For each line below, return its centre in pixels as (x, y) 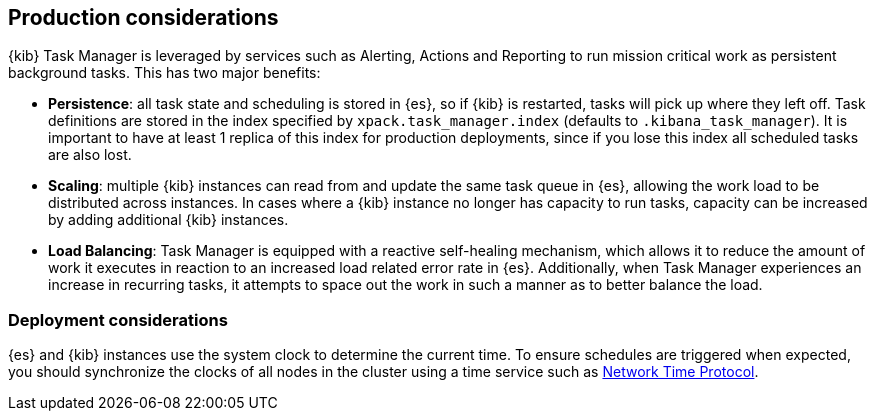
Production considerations (143, 17)
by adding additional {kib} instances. (168, 220)
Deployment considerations (118, 319)
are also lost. (90, 155)
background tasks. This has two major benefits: (164, 73)
